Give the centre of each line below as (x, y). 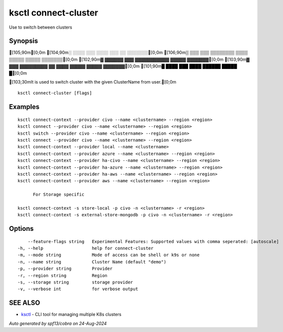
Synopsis (24, 41)
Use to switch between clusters (41, 27)
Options (21, 229)
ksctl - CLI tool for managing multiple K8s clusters (71, 315)
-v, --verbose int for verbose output (78, 289)
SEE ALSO (25, 303)
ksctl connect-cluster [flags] (55, 93)
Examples (24, 107)
